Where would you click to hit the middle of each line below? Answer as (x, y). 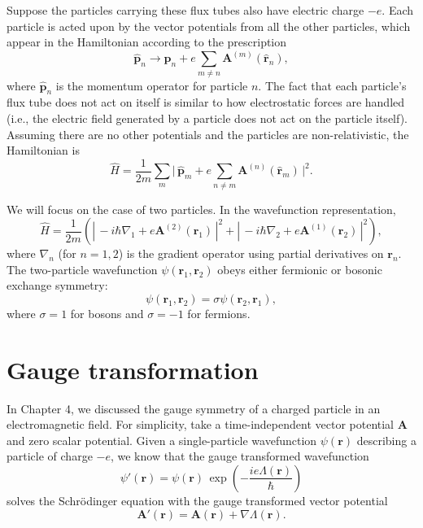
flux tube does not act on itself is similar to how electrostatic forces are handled (206, 102)
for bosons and (107, 313)
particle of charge (50, 456)
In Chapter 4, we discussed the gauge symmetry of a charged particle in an (194, 408)
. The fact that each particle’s (332, 85)
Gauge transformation (133, 369)
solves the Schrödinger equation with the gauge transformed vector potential (197, 500)
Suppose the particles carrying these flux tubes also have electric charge (185, 10)
